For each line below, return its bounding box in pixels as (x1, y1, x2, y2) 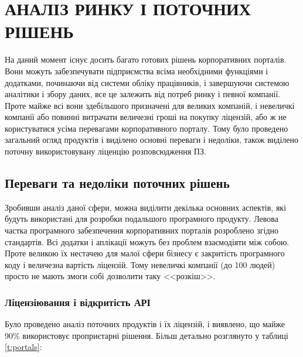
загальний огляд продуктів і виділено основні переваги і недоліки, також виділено (5, 133, 298, 146)
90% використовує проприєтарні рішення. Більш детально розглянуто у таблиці (5, 329, 288, 341)
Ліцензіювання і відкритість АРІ (5, 294, 151, 309)
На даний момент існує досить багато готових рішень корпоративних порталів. (5, 53, 287, 66)
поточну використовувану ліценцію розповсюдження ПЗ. (5, 145, 206, 157)
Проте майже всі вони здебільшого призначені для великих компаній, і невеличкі (5, 99, 295, 111)
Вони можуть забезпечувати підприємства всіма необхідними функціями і (5, 64, 268, 77)
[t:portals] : (5, 341, 42, 353)
